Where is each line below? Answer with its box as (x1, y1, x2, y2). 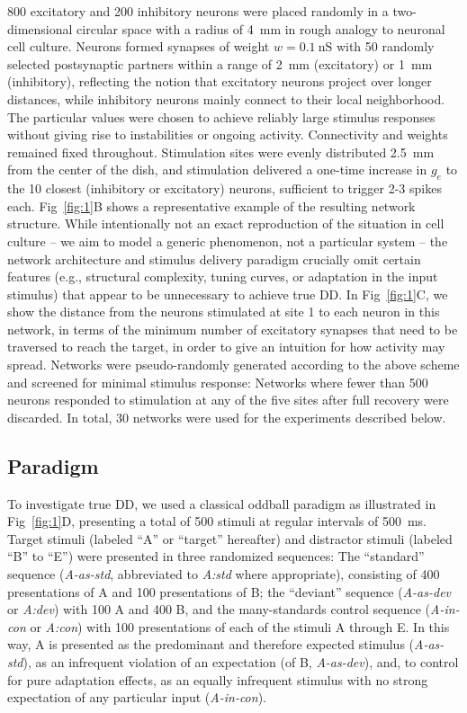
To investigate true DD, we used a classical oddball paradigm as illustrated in (7, 494, 436, 512)
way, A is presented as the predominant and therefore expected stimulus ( (7, 635, 415, 654)
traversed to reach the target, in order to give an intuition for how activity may (7, 337, 445, 356)
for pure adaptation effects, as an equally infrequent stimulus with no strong (7, 670, 428, 689)
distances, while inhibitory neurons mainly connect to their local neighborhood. (7, 89, 445, 108)
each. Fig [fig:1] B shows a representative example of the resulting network (7, 196, 416, 215)
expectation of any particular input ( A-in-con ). (7, 688, 266, 707)
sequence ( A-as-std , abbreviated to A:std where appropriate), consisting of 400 (7, 565, 440, 584)
